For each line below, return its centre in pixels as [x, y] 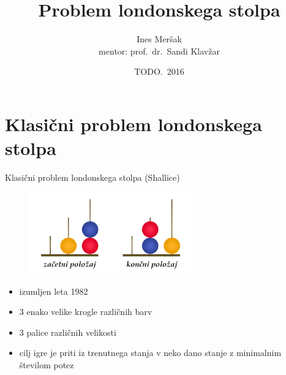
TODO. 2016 [159, 71]
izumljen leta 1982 [54, 291]
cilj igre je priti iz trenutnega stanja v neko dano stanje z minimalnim [150, 353]
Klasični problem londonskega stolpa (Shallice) [92, 177]
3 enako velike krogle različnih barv [86, 312]
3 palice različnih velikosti [68, 332]
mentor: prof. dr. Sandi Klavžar [159, 51]
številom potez [47, 364]
